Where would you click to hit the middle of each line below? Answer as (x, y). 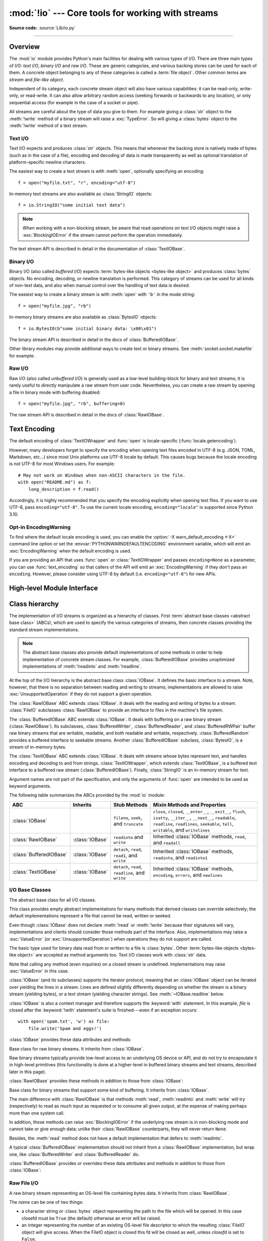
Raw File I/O (24, 1183)
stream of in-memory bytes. (38, 747)
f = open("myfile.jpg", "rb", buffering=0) (72, 404)
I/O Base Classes (30, 890)
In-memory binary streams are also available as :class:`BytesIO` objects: (83, 317)
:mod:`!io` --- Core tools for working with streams (114, 13)
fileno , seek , (128, 818)
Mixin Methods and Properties (189, 805)
